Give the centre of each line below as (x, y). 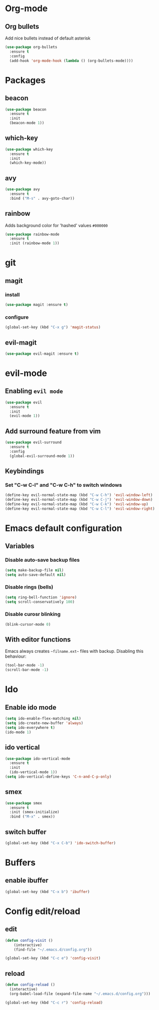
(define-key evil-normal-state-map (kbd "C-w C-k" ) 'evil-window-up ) (77, 504)
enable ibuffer (27, 881)
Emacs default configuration (64, 528)
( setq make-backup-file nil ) (34, 570)
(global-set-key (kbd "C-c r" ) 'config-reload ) (54, 1002)
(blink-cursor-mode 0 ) (28, 624)
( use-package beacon (26, 109)
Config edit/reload (43, 911)
